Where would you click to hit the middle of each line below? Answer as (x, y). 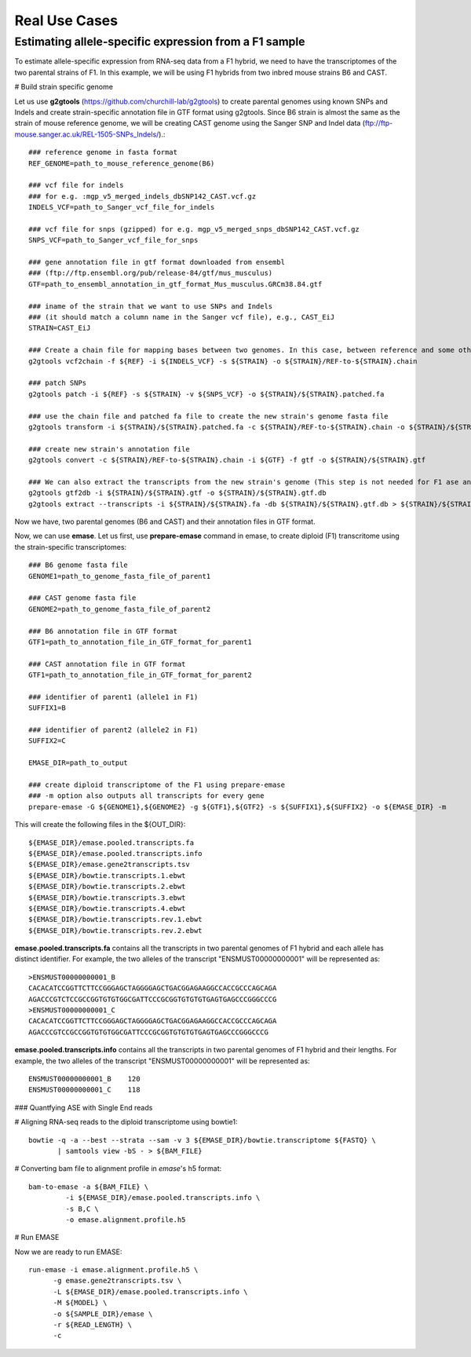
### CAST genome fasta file (82, 598)
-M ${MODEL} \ (80, 1303)
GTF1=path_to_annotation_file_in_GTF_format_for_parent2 (141, 675)
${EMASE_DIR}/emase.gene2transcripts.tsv (109, 865)
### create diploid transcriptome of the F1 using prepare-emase (157, 785)
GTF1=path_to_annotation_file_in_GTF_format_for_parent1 (141, 642)
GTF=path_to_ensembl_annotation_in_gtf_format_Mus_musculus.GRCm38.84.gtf (175, 284)
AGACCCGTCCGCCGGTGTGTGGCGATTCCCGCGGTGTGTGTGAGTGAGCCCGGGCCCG (148, 1032)
